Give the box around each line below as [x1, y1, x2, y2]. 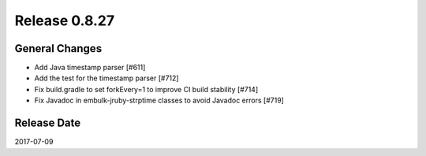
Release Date [14, 117, 81, 130]
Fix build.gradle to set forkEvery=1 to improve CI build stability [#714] [34, 84, 259, 94]
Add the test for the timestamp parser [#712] [34, 73, 179, 83]
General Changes [14, 42, 103, 55]
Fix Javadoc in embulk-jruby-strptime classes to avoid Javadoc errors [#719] [34, 95, 284, 106]
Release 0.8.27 [14, 12, 115, 29]
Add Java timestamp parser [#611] [34, 63, 146, 72]
